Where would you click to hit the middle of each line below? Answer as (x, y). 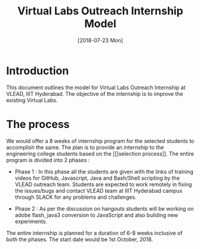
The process (38, 124)
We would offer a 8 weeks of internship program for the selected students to (100, 141)
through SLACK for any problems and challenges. (76, 197)
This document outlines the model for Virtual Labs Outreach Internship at (96, 87)
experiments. (31, 221)
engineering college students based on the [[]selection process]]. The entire (100, 153)
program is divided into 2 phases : (48, 160)
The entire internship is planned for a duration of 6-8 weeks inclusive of (95, 233)
